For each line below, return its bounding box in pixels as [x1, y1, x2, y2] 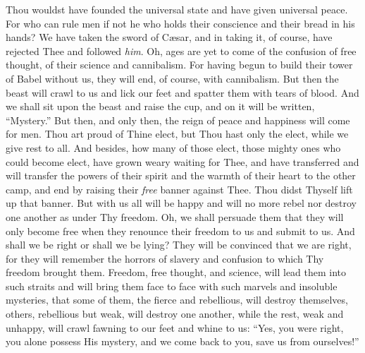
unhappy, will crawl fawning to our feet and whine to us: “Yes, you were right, [6, 320, 344, 335]
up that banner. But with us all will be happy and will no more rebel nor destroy [6, 196, 357, 210]
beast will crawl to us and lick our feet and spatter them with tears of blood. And [6, 85, 359, 100]
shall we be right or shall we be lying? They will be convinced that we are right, [6, 237, 352, 252]
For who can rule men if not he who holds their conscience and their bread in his [6, 16, 355, 30]
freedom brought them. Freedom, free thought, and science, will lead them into [6, 265, 347, 280]
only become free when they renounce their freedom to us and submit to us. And [6, 223, 355, 238]
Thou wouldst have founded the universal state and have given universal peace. [6, 2, 348, 16]
